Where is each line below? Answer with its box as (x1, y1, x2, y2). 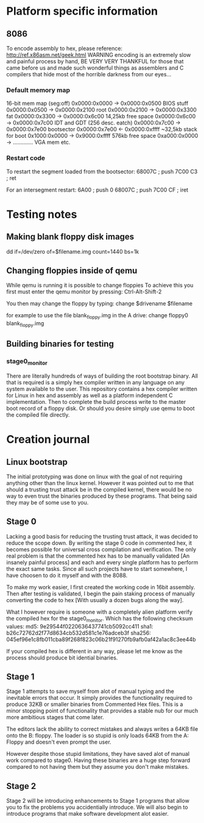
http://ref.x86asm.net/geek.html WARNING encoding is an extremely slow (6, 51, 191, 59)
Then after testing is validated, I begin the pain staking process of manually (6, 590, 195, 597)
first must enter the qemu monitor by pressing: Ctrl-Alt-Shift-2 (6, 288, 162, 295)
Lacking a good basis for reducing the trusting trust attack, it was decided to (6, 533, 199, 540)
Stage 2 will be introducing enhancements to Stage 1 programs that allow (6, 797, 190, 805)
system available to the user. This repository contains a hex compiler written (6, 385, 198, 392)
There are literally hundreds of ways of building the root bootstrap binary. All (6, 372, 198, 379)
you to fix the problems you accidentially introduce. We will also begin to (6, 803, 188, 811)
